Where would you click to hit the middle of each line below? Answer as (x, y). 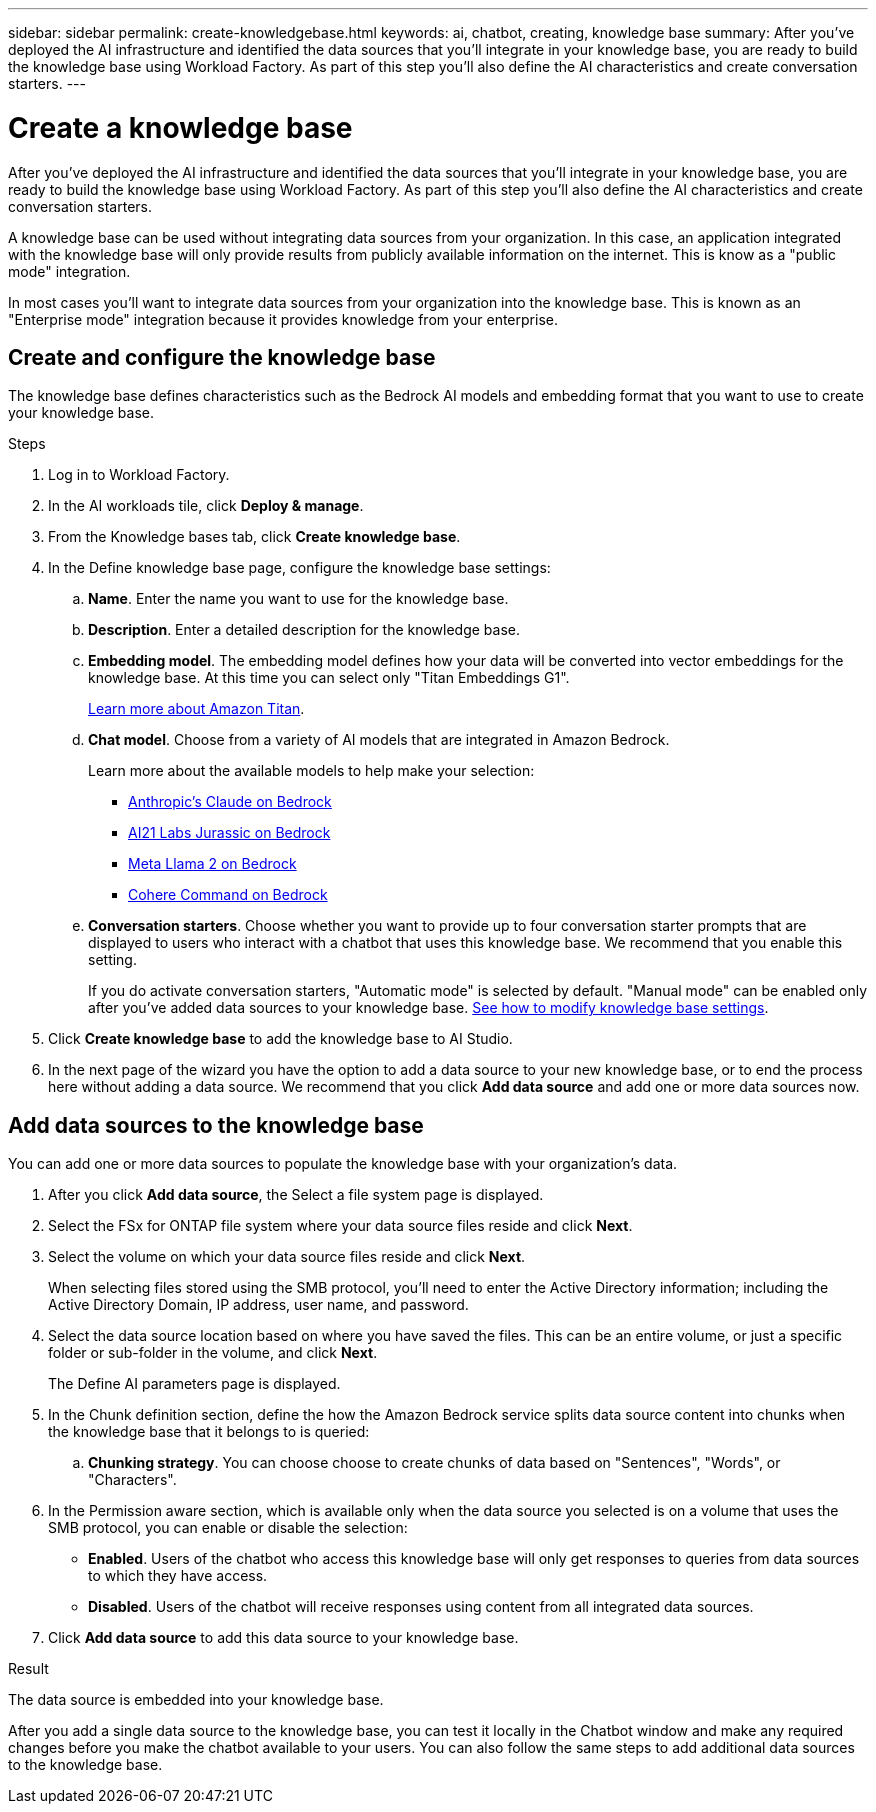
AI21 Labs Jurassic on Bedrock (229, 833)
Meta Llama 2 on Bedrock (212, 864)
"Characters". (132, 1480)
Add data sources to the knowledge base (216, 1125)
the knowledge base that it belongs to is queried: (209, 1432)
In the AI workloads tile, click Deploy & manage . (206, 506)
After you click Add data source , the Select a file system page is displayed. (296, 1195)
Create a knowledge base (180, 127)
